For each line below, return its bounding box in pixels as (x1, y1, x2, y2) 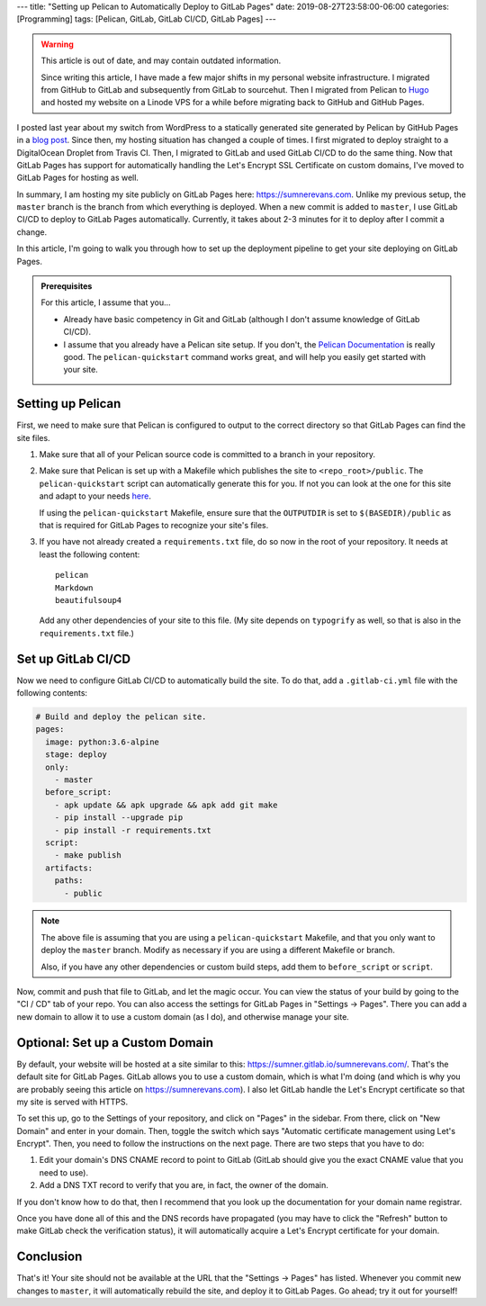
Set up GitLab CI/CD (16, 651, 130, 666)
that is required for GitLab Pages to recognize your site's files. (39, 520, 269, 531)
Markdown (55, 582, 94, 593)
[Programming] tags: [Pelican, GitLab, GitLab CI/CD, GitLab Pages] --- (16, 14, 276, 24)
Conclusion (16, 1249, 83, 1265)
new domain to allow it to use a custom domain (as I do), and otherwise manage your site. (16, 1011, 350, 1022)
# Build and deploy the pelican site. (35, 712, 207, 722)
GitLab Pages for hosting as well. (16, 172, 139, 184)
